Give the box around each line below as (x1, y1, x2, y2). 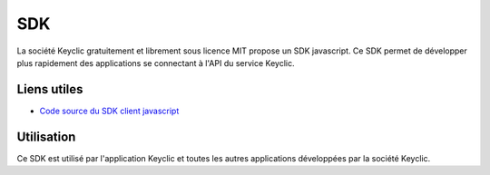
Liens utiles (16, 82, 83, 97)
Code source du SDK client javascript (39, 105, 180, 116)
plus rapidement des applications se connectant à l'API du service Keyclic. (16, 57, 295, 68)
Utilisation (16, 129, 76, 144)
